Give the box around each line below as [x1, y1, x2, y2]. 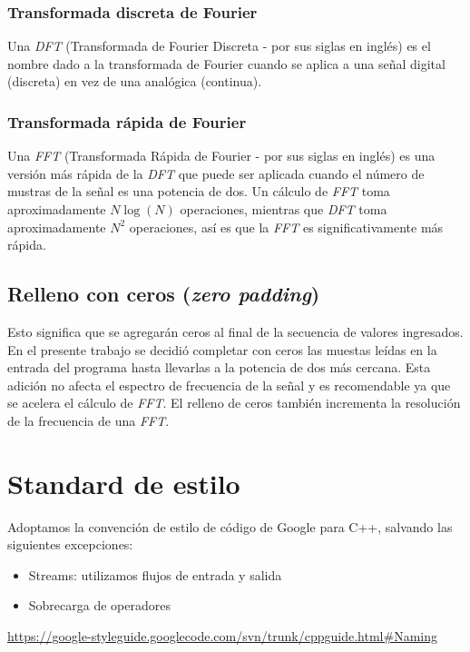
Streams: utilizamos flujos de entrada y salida [28, 565, 282, 584]
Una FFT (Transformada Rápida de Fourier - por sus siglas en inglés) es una [7, 146, 436, 165]
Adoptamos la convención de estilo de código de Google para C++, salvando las [7, 517, 453, 536]
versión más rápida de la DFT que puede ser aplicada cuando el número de [7, 163, 425, 183]
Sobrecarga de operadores [28, 596, 171, 615]
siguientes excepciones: [7, 535, 133, 554]
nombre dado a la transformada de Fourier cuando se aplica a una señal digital [7, 54, 446, 73]
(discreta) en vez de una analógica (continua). [7, 72, 262, 91]
